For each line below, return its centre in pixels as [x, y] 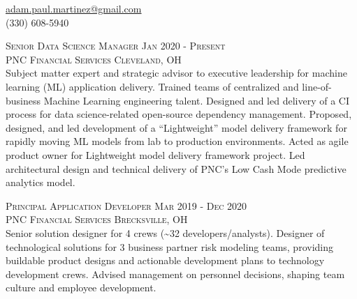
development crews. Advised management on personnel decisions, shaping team [175, 274]
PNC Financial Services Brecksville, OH [97, 219]
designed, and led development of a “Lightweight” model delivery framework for [176, 127]
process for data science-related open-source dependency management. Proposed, [179, 114]
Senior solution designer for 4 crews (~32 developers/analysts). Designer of [165, 232]
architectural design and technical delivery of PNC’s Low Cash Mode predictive [176, 168]
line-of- [317, 86]
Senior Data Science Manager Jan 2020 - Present [116, 46]
